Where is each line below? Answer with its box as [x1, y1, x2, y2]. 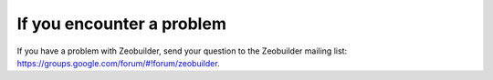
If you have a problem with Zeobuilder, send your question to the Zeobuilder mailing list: [16, 45, 347, 56]
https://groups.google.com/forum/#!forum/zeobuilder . [16, 57, 220, 68]
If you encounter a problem [16, 14, 227, 34]
